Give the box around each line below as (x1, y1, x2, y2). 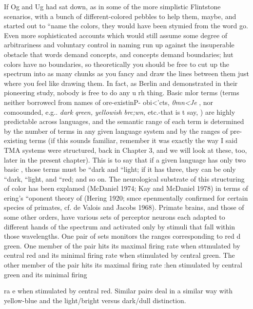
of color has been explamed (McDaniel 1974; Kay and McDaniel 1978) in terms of (4, 183, 248, 193)
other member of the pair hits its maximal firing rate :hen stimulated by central (4, 260, 242, 270)
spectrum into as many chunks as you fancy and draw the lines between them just (4, 68, 249, 79)
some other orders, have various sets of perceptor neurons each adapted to (4, 212, 225, 222)
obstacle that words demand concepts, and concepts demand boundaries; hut (4, 49, 234, 59)
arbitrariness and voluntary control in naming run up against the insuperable (4, 40, 234, 50)
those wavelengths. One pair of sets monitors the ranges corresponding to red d (4, 231, 241, 241)
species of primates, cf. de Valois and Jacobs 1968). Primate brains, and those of (4, 202, 244, 212)
